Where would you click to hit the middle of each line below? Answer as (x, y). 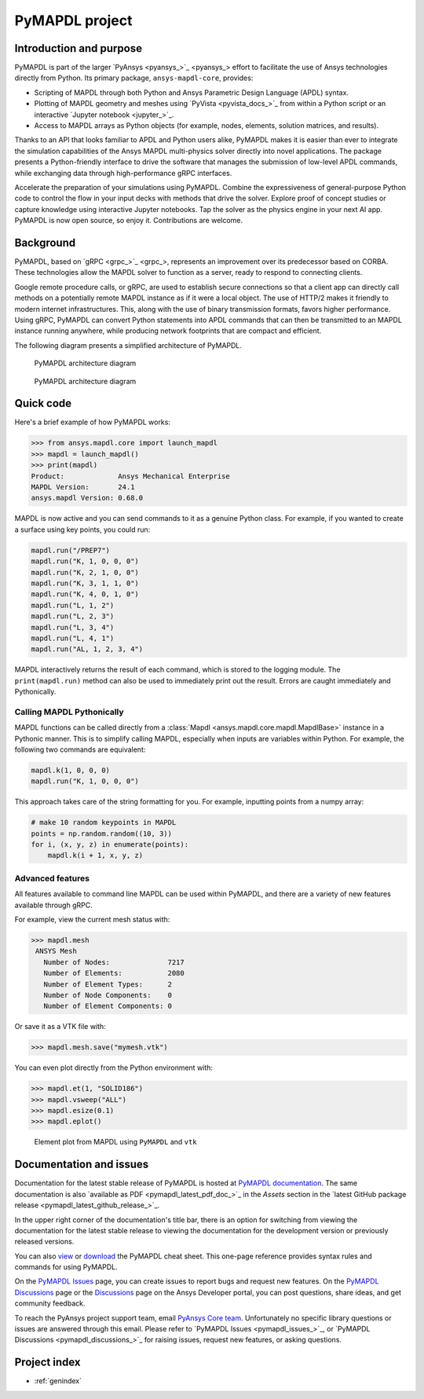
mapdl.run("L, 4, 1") (73, 638)
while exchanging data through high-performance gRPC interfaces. (123, 173)
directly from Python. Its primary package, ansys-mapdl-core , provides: (134, 78)
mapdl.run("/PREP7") (70, 550)
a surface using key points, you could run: (82, 529)
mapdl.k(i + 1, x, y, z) (95, 855)
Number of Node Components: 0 (108, 995)
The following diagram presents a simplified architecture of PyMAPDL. (128, 345)
